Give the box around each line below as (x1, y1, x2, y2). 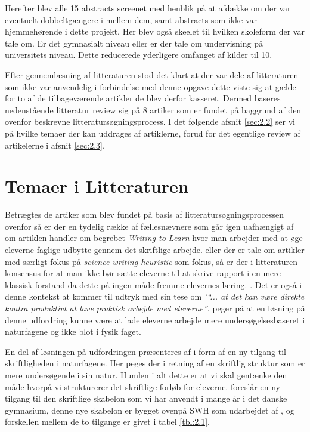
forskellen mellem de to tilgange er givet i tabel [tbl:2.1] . (5, 415, 210, 428)
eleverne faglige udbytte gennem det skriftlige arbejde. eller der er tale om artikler (5, 243, 305, 256)
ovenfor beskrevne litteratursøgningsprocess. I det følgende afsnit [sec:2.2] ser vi (5, 115, 295, 128)
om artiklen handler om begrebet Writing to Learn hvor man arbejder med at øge (5, 232, 303, 244)
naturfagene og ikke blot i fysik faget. (5, 325, 141, 338)
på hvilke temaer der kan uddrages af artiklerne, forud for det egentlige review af (5, 126, 300, 139)
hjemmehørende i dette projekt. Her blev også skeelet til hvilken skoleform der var (5, 25, 305, 38)
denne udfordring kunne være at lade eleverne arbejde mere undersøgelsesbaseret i (5, 313, 305, 326)
